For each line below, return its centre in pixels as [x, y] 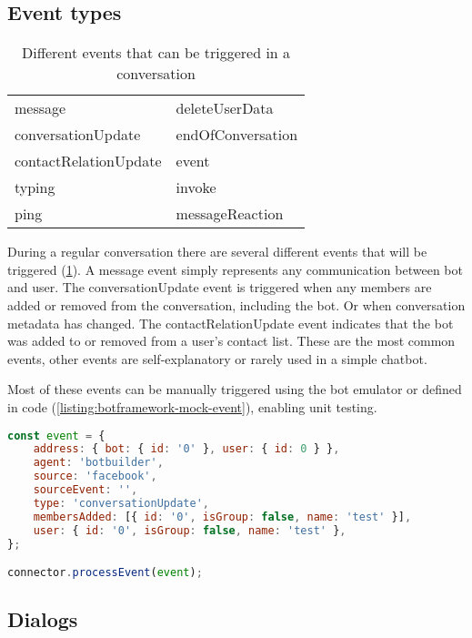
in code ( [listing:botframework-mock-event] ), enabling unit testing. [192, 406]
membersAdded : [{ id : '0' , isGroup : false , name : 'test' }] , [222, 516]
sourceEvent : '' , [85, 490]
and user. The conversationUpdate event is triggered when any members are [220, 287]
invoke [196, 187]
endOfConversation [237, 135]
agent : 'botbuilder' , [98, 463]
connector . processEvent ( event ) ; [105, 573]
